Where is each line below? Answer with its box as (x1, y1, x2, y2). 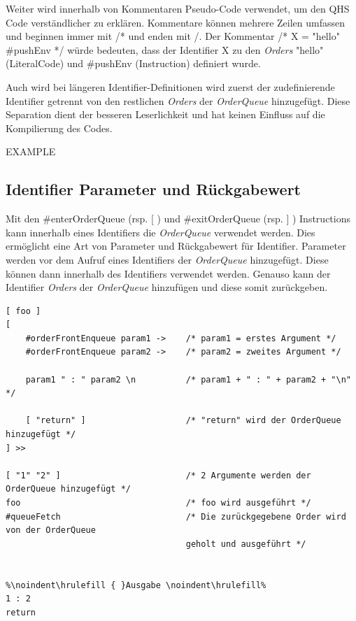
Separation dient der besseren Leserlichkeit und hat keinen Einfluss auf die (6, 107, 325, 122)
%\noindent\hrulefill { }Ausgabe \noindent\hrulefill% (6, 580, 266, 590)
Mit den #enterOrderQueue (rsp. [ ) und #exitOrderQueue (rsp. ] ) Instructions (6, 211, 350, 226)
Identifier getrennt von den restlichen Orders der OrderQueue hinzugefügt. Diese (6, 93, 350, 108)
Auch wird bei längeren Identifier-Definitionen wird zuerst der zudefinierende (6, 79, 335, 94)
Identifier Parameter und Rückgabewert (6, 178, 301, 200)
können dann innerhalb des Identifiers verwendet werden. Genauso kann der (6, 266, 331, 280)
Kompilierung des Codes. (6, 120, 113, 135)
